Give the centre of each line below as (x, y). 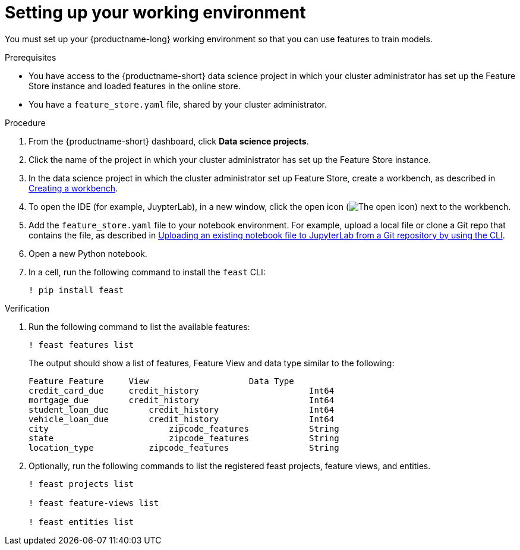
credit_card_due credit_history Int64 (182, 390)
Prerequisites (31, 57)
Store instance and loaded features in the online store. (135, 86)
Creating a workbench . (73, 188)
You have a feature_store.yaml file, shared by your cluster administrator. (178, 104)
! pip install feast (76, 290)
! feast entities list (81, 522)
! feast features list (81, 345)
